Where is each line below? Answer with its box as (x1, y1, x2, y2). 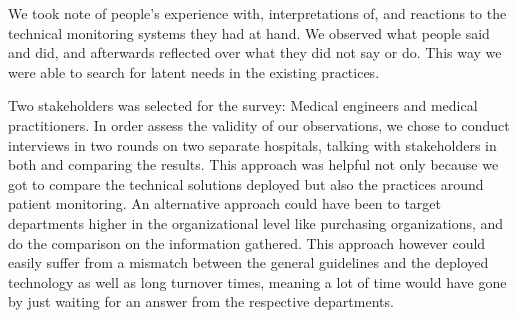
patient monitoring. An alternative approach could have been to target (8, 193, 442, 214)
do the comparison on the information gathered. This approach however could (8, 232, 486, 253)
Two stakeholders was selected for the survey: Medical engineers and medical (8, 95, 478, 116)
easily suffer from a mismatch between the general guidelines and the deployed (8, 252, 489, 273)
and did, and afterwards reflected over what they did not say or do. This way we (8, 42, 502, 63)
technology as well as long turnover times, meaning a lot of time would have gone (8, 271, 507, 292)
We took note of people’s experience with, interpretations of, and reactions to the (8, 3, 507, 23)
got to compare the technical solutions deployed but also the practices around (8, 173, 484, 194)
